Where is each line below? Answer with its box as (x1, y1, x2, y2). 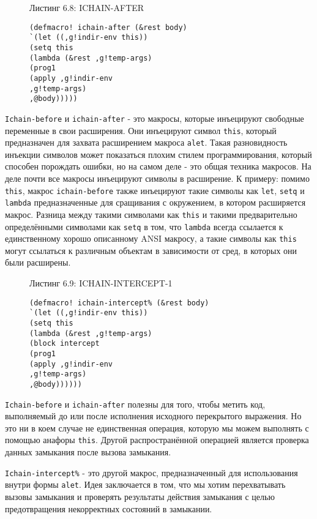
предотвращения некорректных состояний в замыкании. (5, 502, 212, 515)
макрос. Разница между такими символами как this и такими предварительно (5, 207, 297, 220)
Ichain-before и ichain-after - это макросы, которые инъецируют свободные (5, 111, 304, 124)
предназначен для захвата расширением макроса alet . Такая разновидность (5, 136, 288, 149)
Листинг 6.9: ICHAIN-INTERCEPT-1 (29, 277, 173, 289)
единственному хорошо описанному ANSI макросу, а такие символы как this (5, 232, 297, 245)
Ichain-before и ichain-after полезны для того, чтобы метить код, (5, 397, 266, 410)
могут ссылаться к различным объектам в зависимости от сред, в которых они (5, 244, 297, 256)
